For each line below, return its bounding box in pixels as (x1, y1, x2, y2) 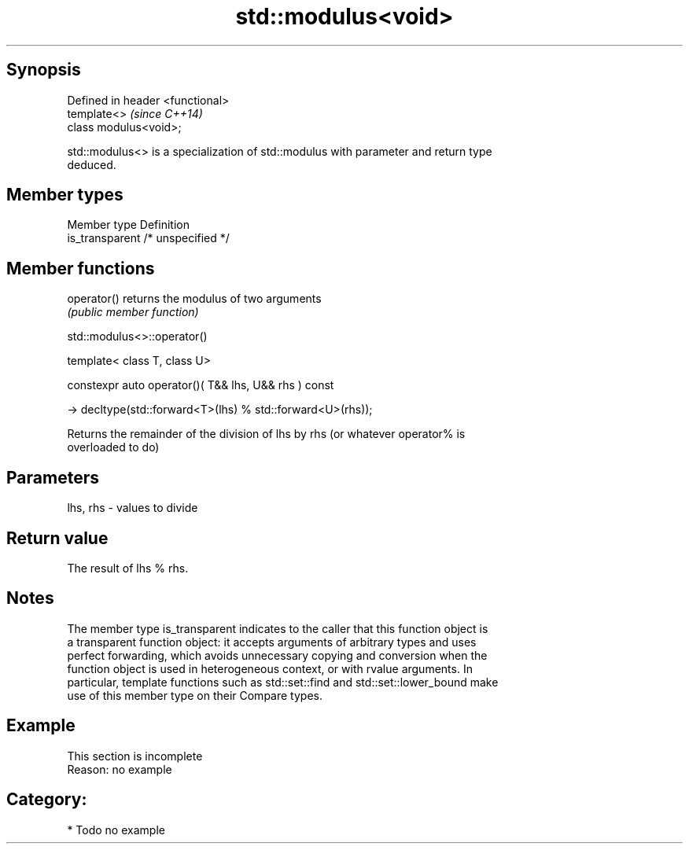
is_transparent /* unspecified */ (67, 231, 230, 245)
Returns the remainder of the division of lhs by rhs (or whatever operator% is (67, 427, 466, 441)
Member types (6, 185, 123, 205)
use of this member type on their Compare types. (67, 688, 322, 702)
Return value (6, 528, 109, 548)
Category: (6, 789, 87, 810)
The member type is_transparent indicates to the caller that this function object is (67, 621, 488, 635)
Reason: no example (67, 762, 172, 776)
